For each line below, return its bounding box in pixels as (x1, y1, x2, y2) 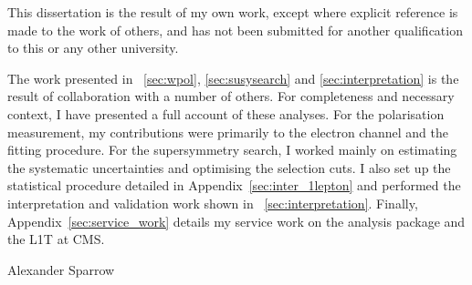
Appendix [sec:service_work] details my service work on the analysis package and (7, 211, 466, 230)
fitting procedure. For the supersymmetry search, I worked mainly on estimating (7, 140, 457, 159)
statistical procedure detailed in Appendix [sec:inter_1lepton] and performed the (7, 176, 461, 195)
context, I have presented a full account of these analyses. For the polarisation (7, 104, 445, 123)
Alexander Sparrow (7, 260, 115, 279)
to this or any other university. (7, 38, 179, 57)
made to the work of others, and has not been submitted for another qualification (7, 20, 463, 39)
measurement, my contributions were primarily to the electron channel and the (7, 122, 448, 141)
